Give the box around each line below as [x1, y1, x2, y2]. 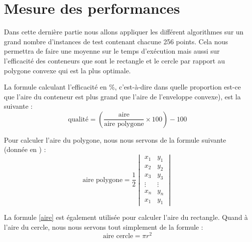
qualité [68, 116, 89, 123]
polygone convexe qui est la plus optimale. [4, 65, 131, 75]
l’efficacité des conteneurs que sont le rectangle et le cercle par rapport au [4, 55, 225, 65]
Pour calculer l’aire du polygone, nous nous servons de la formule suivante [4, 134, 227, 145]
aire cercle [102, 232, 133, 240]
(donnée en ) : [4, 144, 46, 154]
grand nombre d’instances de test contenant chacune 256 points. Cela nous [4, 36, 228, 46]
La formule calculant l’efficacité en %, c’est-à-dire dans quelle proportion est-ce [4, 82, 241, 92]
